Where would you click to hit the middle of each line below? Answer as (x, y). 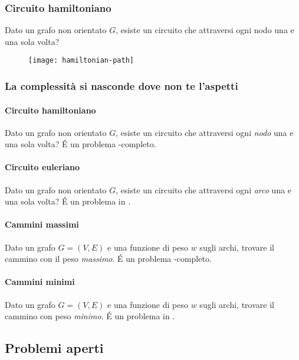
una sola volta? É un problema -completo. (80, 144)
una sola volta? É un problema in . (68, 201)
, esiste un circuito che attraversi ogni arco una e (204, 189)
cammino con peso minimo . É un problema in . (90, 316)
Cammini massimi (42, 224)
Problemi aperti (54, 348)
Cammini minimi (40, 282)
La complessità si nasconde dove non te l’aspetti (121, 85)
